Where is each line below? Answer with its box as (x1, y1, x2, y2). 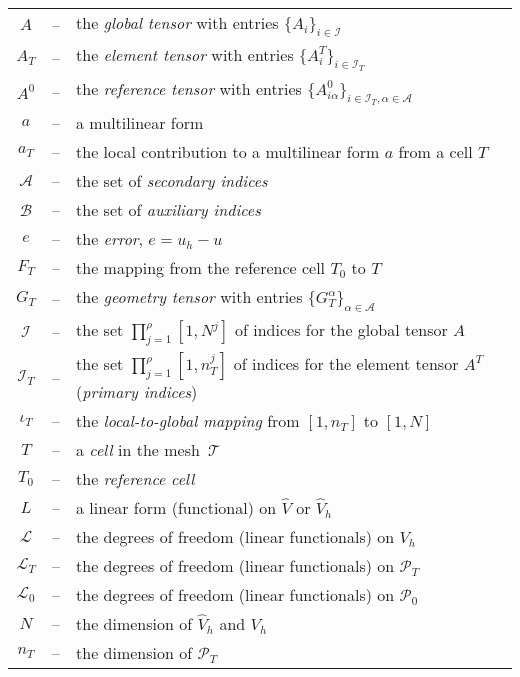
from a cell (398, 140, 473, 164)
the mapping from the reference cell (76, 256, 326, 280)
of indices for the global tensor (235, 317, 448, 341)
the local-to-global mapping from (76, 408, 300, 432)
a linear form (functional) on (76, 495, 277, 519)
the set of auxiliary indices (76, 198, 261, 222)
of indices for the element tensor (233, 351, 459, 375)
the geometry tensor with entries (76, 285, 303, 309)
